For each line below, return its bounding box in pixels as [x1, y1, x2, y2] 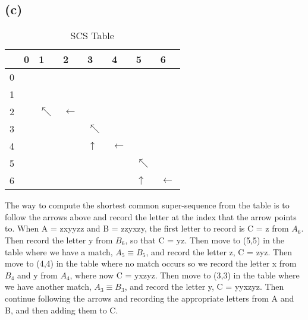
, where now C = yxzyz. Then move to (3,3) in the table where [70, 268, 300, 281]
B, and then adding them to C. [5, 303, 118, 316]
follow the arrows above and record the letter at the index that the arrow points [5, 210, 297, 223]
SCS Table [70, 28, 114, 43]
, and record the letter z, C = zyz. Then [146, 245, 292, 258]
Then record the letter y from [5, 233, 113, 246]
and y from [17, 268, 58, 281]
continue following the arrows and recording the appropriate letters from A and [5, 292, 294, 304]
